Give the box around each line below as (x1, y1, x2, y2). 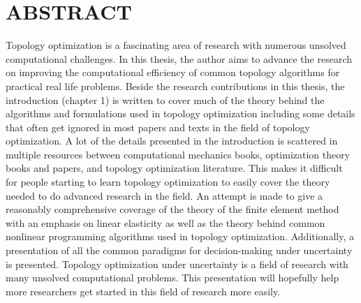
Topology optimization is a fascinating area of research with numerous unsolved (6, 38, 346, 52)
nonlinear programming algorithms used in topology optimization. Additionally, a (6, 229, 354, 244)
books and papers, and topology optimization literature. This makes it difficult (6, 161, 343, 175)
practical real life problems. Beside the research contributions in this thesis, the (6, 78, 345, 93)
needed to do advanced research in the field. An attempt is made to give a (6, 188, 323, 202)
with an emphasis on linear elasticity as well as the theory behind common (6, 215, 325, 230)
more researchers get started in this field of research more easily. (6, 283, 281, 298)
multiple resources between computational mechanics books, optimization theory (6, 147, 351, 161)
